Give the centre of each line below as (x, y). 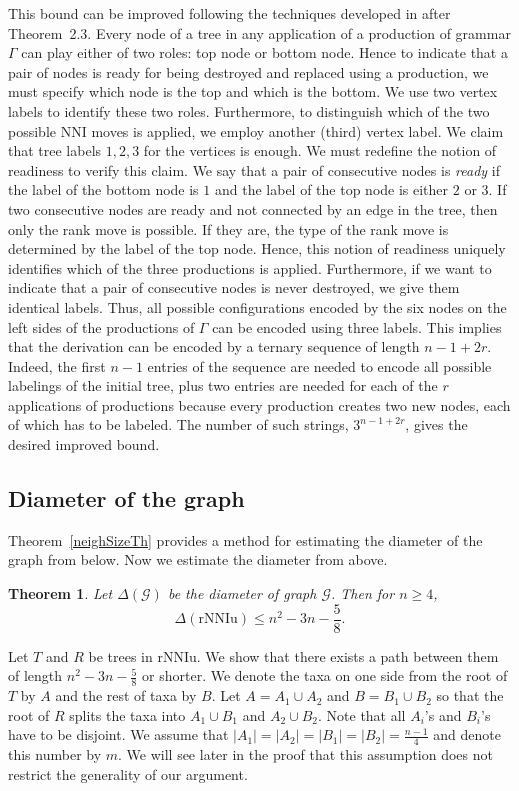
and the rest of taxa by (126, 695)
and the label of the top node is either (331, 189)
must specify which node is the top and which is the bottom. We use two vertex (253, 91)
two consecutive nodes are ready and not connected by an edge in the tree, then (253, 208)
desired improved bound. (84, 444)
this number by (55, 754)
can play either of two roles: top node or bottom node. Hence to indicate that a (264, 52)
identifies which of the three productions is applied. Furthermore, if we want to (250, 267)
